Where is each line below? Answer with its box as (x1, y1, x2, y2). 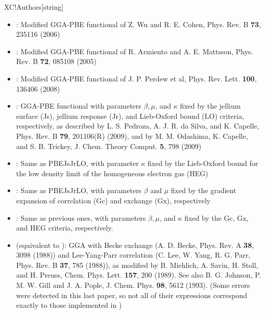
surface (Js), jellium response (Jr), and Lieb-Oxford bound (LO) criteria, (16, 110, 245, 121)
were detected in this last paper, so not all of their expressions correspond (16, 289, 248, 300)
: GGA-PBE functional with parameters (16, 100, 141, 111)
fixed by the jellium (180, 100, 241, 111)
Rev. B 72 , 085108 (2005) (16, 56, 97, 67)
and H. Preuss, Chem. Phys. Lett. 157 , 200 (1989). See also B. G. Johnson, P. (16, 269, 261, 280)
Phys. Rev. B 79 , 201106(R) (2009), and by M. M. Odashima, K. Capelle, (16, 130, 248, 141)
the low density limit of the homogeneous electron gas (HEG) (16, 168, 208, 178)
